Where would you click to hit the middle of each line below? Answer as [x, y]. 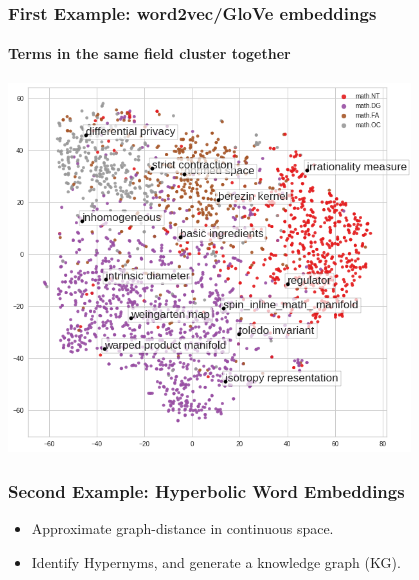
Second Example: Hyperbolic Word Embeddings [206, 490]
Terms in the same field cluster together [149, 53]
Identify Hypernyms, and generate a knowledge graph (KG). [216, 561]
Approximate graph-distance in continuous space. [182, 528]
